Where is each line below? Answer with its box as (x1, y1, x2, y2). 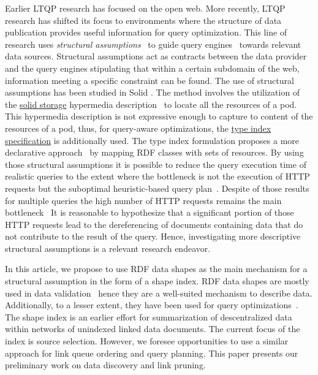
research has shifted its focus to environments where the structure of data (5, 13, 282, 26)
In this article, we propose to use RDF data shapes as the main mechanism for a (5, 262, 308, 275)
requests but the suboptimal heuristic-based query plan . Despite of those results (5, 181, 309, 194)
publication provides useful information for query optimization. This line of (5, 26, 287, 39)
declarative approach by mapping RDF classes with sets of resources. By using (5, 146, 304, 159)
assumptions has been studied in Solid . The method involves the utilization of (5, 86, 300, 99)
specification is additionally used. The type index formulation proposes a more (5, 134, 300, 146)
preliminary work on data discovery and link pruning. (5, 358, 206, 371)
